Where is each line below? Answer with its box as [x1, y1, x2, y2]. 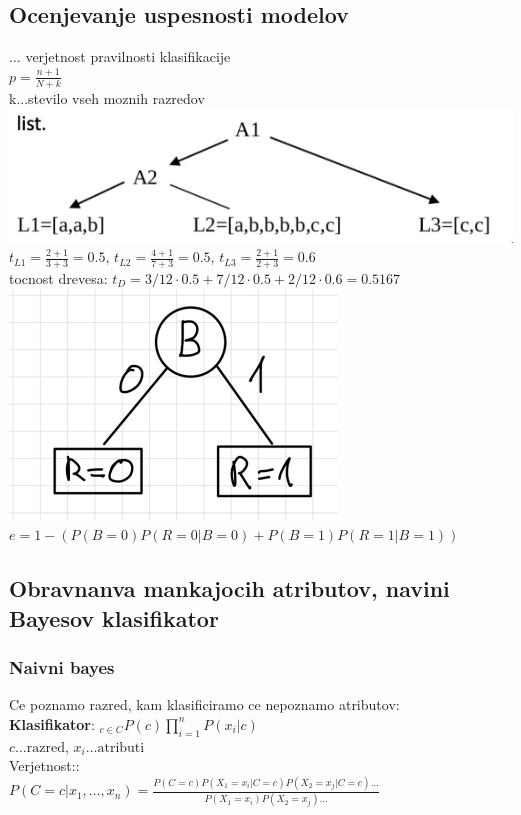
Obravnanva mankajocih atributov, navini [9, 573, 450, 604]
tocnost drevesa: [9, 268, 108, 289]
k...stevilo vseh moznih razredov [9, 87, 205, 108]
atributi [97, 740, 145, 755]
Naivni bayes [9, 654, 115, 679]
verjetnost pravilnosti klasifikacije [25, 46, 231, 67]
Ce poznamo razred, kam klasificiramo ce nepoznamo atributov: [9, 694, 400, 715]
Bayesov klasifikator [9, 602, 219, 633]
